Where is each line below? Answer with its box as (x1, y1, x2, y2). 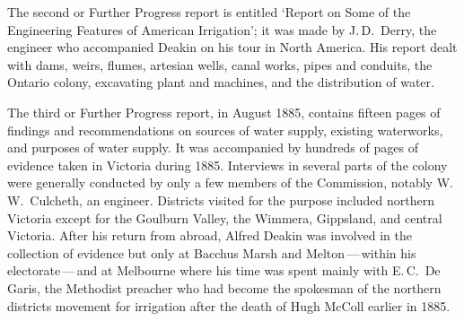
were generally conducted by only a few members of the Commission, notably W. (7, 173, 453, 192)
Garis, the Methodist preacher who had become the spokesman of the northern (7, 278, 442, 297)
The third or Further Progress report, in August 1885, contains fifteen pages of (7, 102, 441, 121)
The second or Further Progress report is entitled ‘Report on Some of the (7, 3, 411, 21)
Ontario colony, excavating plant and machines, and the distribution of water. (7, 73, 434, 91)
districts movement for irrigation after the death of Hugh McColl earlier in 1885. (7, 296, 451, 315)
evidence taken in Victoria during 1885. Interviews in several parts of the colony (7, 155, 448, 174)
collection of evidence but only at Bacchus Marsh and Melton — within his (7, 243, 416, 262)
